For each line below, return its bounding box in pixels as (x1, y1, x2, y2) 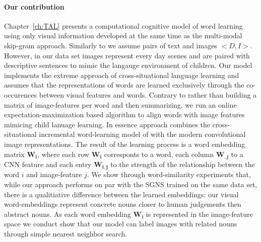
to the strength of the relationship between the (110, 158, 255, 169)
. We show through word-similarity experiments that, (87, 169, 251, 180)
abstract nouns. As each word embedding (4, 208, 131, 219)
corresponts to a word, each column (104, 148, 214, 159)
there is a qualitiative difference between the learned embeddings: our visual (4, 189, 239, 199)
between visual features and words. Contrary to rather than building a (39, 89, 257, 100)
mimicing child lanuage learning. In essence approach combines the (4, 119, 211, 129)
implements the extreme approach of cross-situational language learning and (4, 69, 239, 80)
